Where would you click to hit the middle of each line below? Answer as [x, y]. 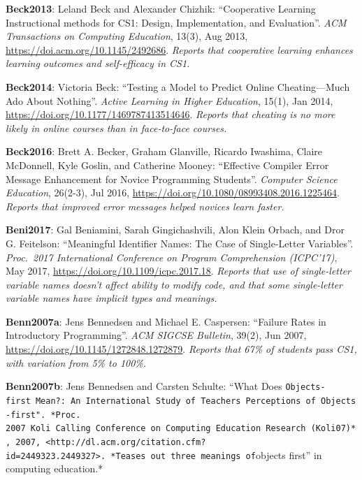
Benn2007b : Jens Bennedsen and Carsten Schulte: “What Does [144, 386]
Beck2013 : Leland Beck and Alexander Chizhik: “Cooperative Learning [161, 8]
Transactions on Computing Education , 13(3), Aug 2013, [127, 36]
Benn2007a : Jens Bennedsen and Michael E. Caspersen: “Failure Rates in [166, 321]
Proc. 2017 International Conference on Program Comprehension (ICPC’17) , [172, 257]
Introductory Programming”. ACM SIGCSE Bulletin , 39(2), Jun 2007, [156, 335]
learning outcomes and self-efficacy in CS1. [98, 63]
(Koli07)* [333, 429]
